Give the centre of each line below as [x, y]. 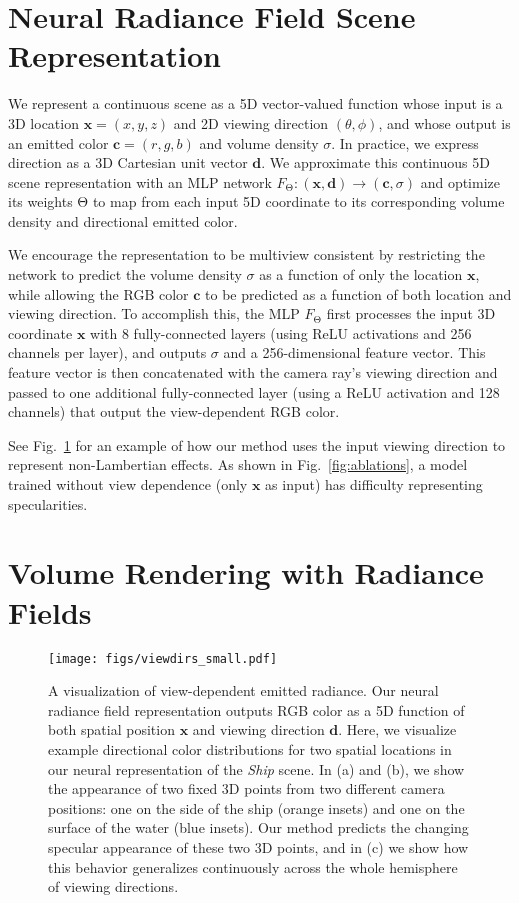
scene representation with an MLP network [140, 181]
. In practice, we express [405, 142]
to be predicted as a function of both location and [358, 293]
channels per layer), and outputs [107, 352]
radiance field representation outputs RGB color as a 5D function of [256, 709]
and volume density [259, 142]
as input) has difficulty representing [374, 484]
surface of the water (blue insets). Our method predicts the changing [258, 827]
